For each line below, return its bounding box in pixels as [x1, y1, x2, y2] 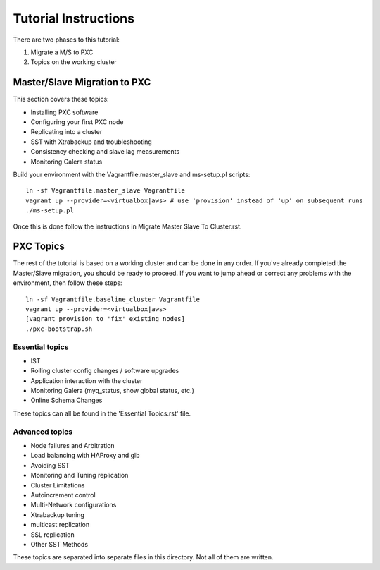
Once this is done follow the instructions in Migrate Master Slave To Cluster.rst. [13, 222, 242, 231]
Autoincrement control [30, 490, 96, 499]
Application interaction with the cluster [30, 376, 143, 384]
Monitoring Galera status [30, 157, 103, 166]
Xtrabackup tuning [30, 510, 84, 519]
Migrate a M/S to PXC [30, 48, 94, 56]
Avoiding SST [30, 461, 70, 469]
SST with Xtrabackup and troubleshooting [30, 138, 153, 146]
